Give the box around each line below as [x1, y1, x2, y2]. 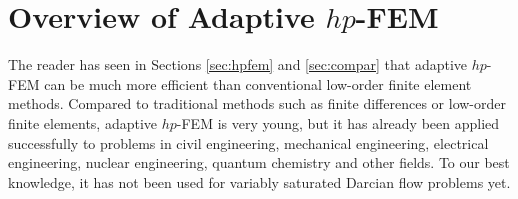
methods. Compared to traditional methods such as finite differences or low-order [8, 93, 506, 114]
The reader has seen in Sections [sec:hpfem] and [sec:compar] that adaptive [8, 54, 468, 75]
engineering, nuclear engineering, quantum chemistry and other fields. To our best [8, 152, 510, 173]
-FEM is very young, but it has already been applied [176, 112, 500, 133]
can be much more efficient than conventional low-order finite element [44, 73, 472, 94]
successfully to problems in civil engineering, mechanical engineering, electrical [8, 132, 489, 153]
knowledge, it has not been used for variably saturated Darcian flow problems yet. [8, 171, 511, 192]
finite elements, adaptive [8, 112, 158, 133]
